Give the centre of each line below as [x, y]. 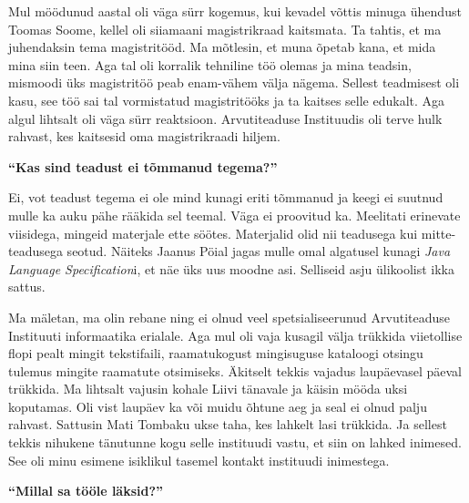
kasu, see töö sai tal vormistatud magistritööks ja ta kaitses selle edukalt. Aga [227, 100]
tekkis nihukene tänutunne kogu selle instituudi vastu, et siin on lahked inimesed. [235, 442]
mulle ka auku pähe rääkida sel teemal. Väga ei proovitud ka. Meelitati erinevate [234, 215]
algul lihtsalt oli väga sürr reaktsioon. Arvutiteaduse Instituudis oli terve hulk [225, 118]
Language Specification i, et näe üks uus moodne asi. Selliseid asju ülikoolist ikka [231, 268]
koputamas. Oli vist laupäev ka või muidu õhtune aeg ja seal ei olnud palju [218, 406]
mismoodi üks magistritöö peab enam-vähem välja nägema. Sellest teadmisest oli [234, 82]
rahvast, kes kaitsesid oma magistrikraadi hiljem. [144, 136]
